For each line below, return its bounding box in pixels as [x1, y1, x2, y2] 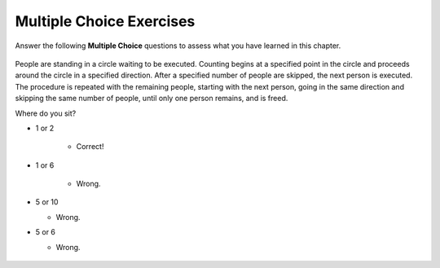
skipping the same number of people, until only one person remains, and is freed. [15, 94, 288, 103]
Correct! [76, 142, 104, 152]
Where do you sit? [15, 108, 77, 118]
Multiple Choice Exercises [15, 12, 196, 30]
